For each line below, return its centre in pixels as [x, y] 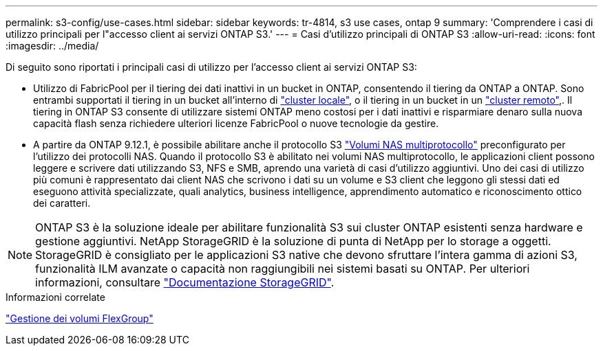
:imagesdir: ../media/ [52, 46]
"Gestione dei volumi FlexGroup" [80, 318]
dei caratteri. [62, 203]
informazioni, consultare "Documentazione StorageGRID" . [185, 282]
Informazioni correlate [55, 297]
